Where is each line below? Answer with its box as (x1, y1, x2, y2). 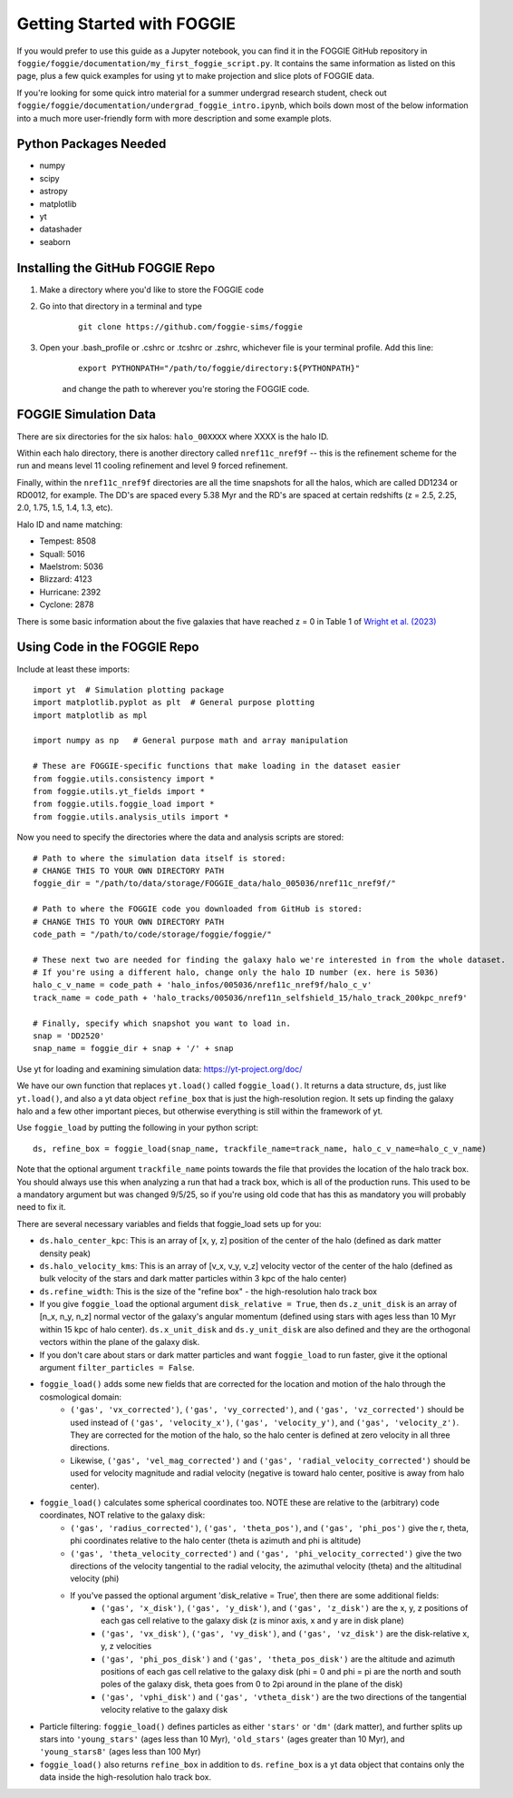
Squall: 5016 (39, 548, 85, 559)
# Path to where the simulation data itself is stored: (33, 853, 286, 863)
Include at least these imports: (16, 663, 131, 674)
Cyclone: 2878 (39, 599, 94, 610)
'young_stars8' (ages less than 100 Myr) (39, 1746, 201, 1757)
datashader (39, 223, 82, 235)
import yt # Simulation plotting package (33, 684, 225, 694)
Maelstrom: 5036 (39, 561, 104, 572)
